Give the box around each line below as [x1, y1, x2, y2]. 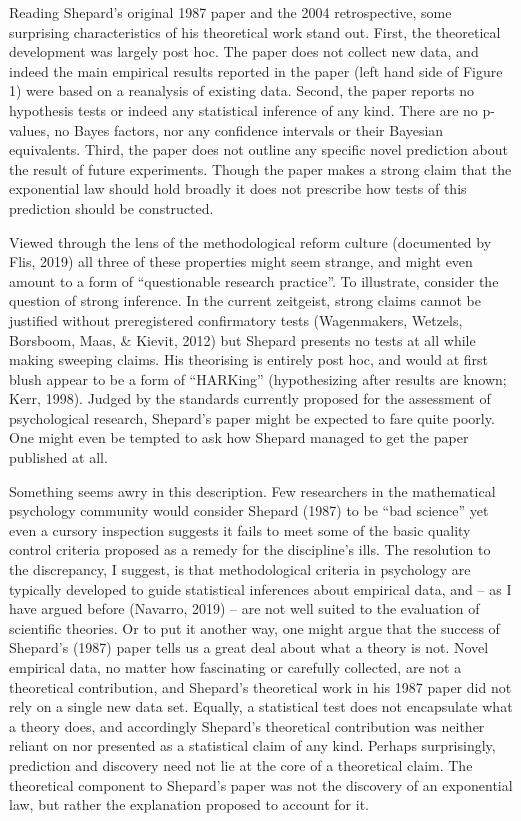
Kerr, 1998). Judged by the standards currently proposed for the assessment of [9, 388, 491, 409]
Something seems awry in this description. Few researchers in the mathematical [9, 480, 496, 501]
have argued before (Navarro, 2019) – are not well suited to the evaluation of [9, 598, 480, 619]
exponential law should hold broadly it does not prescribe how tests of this [9, 178, 467, 199]
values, [9, 119, 50, 140]
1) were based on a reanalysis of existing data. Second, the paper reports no [9, 80, 474, 101]
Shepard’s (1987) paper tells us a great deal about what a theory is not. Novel [9, 637, 489, 658]
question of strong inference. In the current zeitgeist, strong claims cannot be [9, 290, 481, 311]
